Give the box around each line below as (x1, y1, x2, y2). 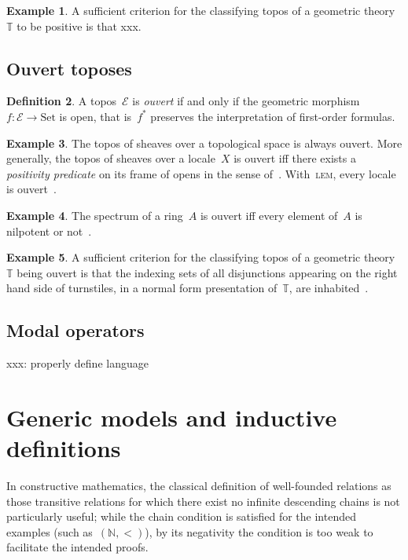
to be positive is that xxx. (17, 17, 142, 34)
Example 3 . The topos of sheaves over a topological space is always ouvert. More (6, 134, 402, 151)
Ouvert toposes (6, 56, 132, 80)
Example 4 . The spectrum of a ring (6, 207, 183, 223)
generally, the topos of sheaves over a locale (6, 150, 215, 167)
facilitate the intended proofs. (6, 539, 149, 555)
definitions (6, 432, 121, 464)
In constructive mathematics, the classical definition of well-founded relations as (6, 478, 391, 494)
